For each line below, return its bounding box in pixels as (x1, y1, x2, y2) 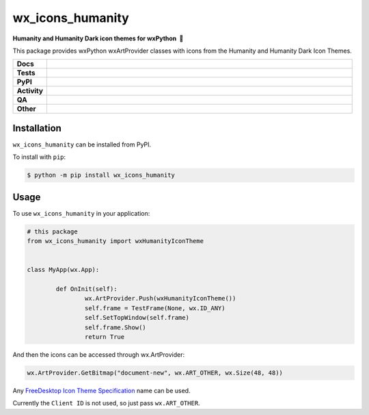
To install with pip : (12, 153, 66, 161)
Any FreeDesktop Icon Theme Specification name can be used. (12, 386, 191, 394)
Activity (16, 86, 44, 96)
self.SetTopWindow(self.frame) (84, 314, 189, 322)
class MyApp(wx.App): (27, 266, 100, 274)
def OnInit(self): (55, 285, 118, 293)
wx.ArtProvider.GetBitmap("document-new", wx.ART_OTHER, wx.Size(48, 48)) (27, 368, 284, 377)
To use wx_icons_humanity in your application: (12, 209, 150, 217)
